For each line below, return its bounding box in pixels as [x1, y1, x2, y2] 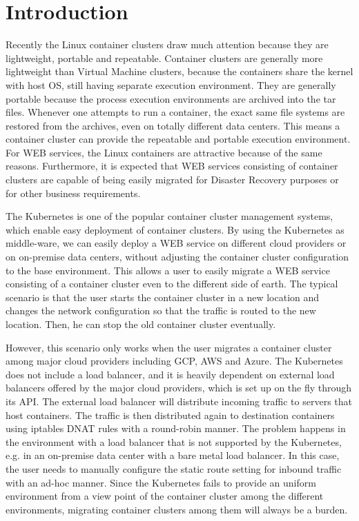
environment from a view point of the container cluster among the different [6, 489, 324, 503]
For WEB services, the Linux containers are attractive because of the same [6, 145, 322, 159]
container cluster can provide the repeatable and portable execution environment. [6, 132, 351, 146]
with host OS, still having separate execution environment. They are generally [6, 77, 336, 92]
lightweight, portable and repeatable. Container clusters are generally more [6, 50, 323, 65]
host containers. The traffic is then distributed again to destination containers [6, 407, 335, 422]
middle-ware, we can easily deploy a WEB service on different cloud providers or [6, 236, 347, 250]
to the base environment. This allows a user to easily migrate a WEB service [6, 263, 330, 277]
